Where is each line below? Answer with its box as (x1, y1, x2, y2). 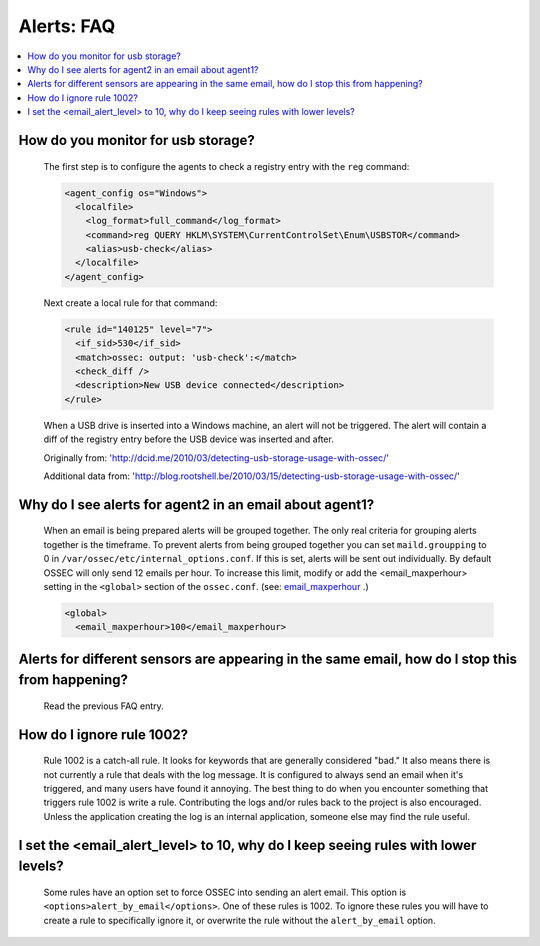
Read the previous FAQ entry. (43, 700, 164, 712)
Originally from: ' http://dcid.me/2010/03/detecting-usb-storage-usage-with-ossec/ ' (43, 451, 390, 464)
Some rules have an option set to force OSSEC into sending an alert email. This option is (43, 886, 407, 898)
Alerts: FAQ (18, 15, 116, 37)
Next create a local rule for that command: (43, 296, 218, 309)
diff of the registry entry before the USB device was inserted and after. (43, 433, 334, 445)
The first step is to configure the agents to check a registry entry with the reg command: (43, 160, 410, 172)
